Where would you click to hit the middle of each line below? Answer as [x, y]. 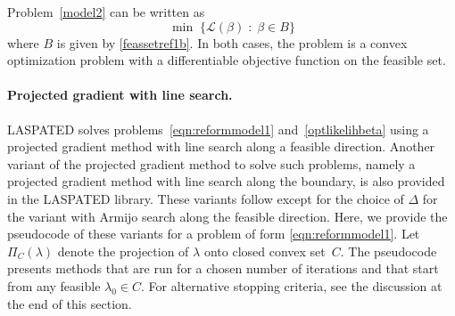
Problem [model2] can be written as [106, 12]
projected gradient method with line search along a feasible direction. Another [221, 146]
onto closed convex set [265, 251]
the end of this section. [70, 303]
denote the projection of [123, 251]
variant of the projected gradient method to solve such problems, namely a [211, 163]
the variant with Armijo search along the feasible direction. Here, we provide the [227, 216]
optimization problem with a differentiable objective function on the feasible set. [227, 60]
